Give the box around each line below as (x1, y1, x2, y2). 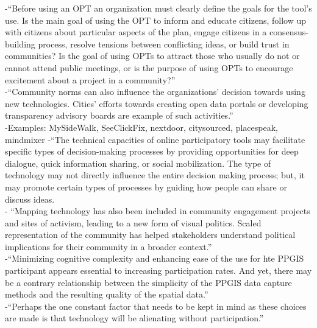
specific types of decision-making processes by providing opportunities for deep (5, 145, 299, 158)
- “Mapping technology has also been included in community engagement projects (5, 204, 310, 217)
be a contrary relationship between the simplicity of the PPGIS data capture (5, 276, 292, 288)
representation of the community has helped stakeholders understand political (5, 228, 296, 241)
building (5, 37, 35, 50)
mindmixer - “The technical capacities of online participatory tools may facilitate (5, 133, 305, 145)
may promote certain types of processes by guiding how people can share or (5, 180, 287, 193)
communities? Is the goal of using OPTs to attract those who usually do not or (5, 49, 300, 62)
